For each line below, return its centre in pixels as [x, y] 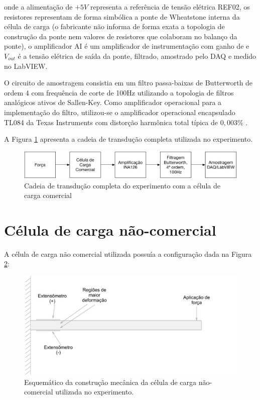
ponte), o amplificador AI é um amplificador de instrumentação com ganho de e [127, 46]
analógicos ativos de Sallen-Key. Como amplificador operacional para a [113, 102]
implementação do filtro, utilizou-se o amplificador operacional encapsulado [120, 112]
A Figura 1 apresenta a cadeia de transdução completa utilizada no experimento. [128, 139]
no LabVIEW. [26, 66]
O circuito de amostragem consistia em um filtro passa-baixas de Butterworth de [128, 83]
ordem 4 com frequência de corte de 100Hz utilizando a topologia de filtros [119, 92]
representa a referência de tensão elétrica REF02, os [170, 7]
